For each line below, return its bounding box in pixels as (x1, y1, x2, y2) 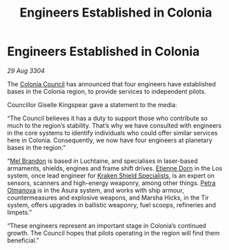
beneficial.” (7, 236, 39, 244)
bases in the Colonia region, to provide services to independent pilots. (7, 87, 207, 95)
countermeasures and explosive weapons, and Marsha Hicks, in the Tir (7, 193, 209, 202)
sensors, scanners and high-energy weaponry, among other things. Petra (7, 178, 216, 187)
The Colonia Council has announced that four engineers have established (7, 79, 216, 88)
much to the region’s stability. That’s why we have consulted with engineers (7, 121, 222, 129)
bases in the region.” (7, 143, 66, 151)
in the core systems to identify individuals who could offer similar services (7, 128, 218, 137)
